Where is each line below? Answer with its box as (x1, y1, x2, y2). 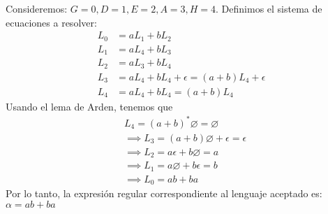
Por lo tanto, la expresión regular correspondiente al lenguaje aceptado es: (6, 186, 322, 201)
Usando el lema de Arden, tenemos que (6, 99, 173, 113)
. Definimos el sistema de (216, 1, 322, 15)
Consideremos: (6, 1, 68, 15)
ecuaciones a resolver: (6, 15, 97, 29)
